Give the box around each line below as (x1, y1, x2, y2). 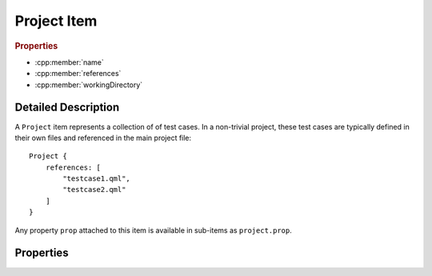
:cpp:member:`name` (34, 57, 104, 67)
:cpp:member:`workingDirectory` (34, 80, 143, 90)
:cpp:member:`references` (34, 69, 122, 78)
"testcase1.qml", (62, 174, 131, 183)
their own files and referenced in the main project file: (14, 133, 192, 142)
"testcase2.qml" (62, 185, 126, 194)
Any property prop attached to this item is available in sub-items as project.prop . (14, 225, 292, 235)
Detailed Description (14, 101, 120, 114)
